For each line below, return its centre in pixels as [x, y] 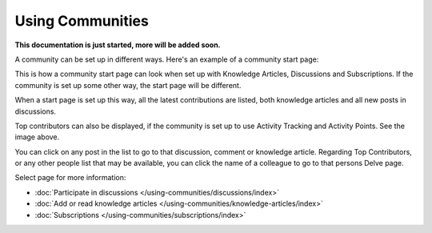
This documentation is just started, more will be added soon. [118, 45]
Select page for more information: [70, 178]
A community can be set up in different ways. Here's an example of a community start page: [167, 59]
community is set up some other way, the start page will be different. [128, 85]
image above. [37, 137]
